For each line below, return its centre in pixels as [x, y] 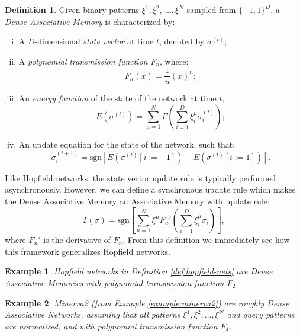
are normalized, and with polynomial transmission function [111, 326]
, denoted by [182, 41]
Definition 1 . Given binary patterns [72, 9]
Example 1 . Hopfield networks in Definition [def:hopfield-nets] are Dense [139, 271]
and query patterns [261, 314]
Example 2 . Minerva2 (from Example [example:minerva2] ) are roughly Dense [147, 303]
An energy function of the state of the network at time [117, 98]
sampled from [211, 9]
